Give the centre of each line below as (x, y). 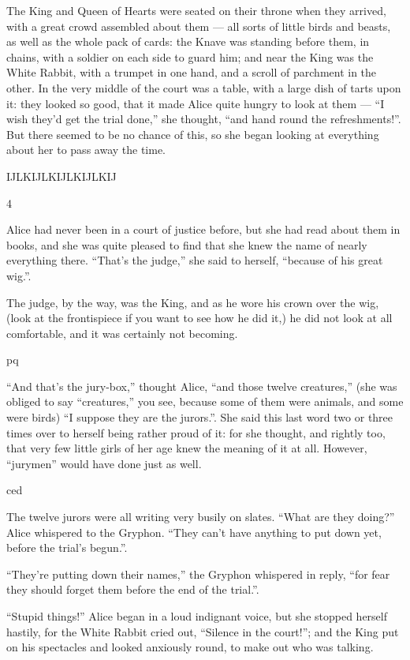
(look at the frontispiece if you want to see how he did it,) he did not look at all (199, 318)
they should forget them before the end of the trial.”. (133, 589)
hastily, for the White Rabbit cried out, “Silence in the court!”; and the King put (203, 631)
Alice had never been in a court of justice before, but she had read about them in (203, 229)
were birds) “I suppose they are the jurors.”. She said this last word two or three (200, 417)
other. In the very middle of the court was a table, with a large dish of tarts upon (204, 87)
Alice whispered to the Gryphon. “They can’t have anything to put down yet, (194, 532)
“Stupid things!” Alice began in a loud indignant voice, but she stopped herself (197, 616)
